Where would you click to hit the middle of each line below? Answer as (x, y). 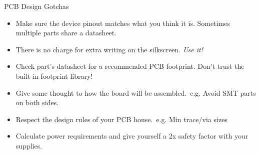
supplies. (29, 145)
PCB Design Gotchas (36, 6)
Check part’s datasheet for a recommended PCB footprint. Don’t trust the (130, 66)
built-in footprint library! (54, 76)
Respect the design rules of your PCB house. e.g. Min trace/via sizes (121, 119)
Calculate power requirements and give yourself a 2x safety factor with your (132, 136)
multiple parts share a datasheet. (66, 33)
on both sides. (37, 102)
